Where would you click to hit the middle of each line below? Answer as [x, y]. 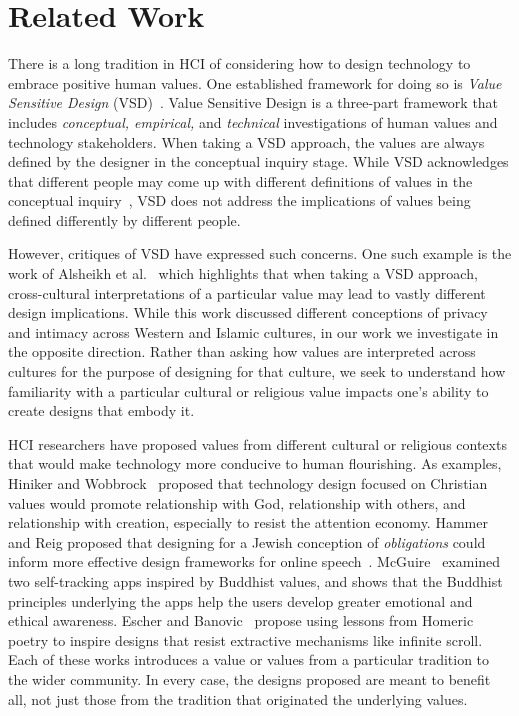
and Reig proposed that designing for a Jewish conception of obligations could [247, 541]
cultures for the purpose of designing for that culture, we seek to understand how [257, 371]
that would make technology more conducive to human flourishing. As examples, [255, 463]
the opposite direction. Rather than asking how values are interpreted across [242, 351]
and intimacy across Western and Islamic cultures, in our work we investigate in [253, 331]
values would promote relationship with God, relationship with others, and [237, 502]
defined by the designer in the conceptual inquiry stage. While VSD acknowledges [258, 161]
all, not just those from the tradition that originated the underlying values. [238, 698]
